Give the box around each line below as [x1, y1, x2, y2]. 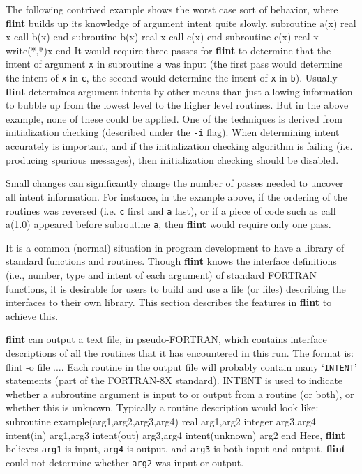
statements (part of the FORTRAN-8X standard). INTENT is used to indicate [6, 373, 343, 388]
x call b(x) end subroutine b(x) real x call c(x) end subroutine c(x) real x [6, 29, 319, 44]
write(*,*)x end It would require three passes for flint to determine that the [6, 43, 331, 57]
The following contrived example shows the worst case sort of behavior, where [6, 2, 338, 16]
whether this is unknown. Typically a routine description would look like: [6, 400, 319, 415]
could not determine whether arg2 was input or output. [6, 454, 244, 469]
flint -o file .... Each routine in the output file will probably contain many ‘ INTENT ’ [6, 359, 357, 374]
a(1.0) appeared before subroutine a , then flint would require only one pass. [6, 217, 331, 231]
